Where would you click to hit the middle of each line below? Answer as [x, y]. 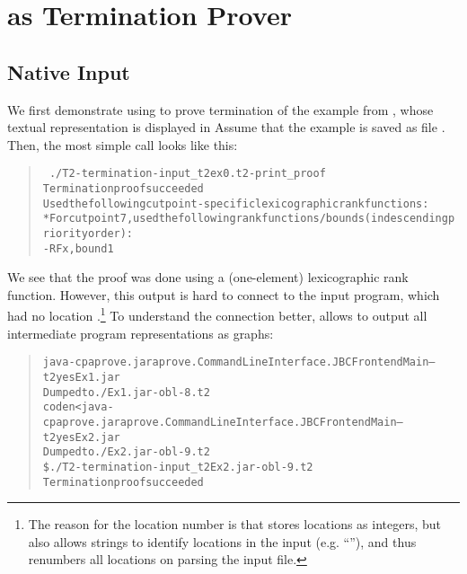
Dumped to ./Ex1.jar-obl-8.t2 [126, 392]
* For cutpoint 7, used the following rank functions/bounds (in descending [245, 219]
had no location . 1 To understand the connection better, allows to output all [217, 314]
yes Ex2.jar [88, 437]
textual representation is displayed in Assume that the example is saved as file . [226, 127]
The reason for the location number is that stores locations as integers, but [235, 524]
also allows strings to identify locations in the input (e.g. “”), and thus [222, 541]
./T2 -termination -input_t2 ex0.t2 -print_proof [187, 174]
